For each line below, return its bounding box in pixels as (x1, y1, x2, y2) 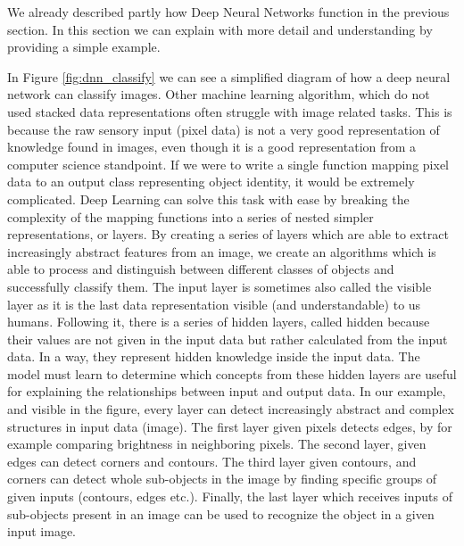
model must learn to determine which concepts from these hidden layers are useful (7, 364, 457, 383)
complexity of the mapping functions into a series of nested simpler (7, 207, 374, 226)
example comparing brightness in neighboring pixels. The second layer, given (7, 434, 427, 453)
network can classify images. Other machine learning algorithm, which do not (7, 85, 430, 103)
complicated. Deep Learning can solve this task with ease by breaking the (7, 189, 410, 208)
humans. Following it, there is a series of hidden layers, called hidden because (7, 312, 430, 331)
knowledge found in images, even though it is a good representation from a (7, 137, 417, 156)
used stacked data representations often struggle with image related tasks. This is (7, 102, 452, 120)
